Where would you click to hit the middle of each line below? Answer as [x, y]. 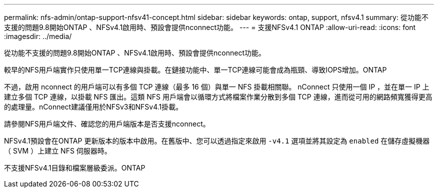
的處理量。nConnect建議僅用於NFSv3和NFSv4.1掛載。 [93, 107]
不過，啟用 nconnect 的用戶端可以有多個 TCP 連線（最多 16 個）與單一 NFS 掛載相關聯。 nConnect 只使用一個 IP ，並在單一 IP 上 [217, 87]
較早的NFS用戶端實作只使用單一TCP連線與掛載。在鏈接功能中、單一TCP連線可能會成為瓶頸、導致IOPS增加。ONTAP [195, 70]
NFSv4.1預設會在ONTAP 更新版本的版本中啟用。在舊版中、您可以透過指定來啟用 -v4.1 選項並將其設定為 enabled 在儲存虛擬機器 [217, 141]
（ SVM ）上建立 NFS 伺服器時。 [58, 151]
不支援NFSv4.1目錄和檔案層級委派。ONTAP [75, 168]
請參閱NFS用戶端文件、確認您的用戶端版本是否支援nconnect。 [107, 124]
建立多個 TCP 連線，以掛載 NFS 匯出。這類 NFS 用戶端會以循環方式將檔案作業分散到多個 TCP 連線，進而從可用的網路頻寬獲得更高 [218, 97]
